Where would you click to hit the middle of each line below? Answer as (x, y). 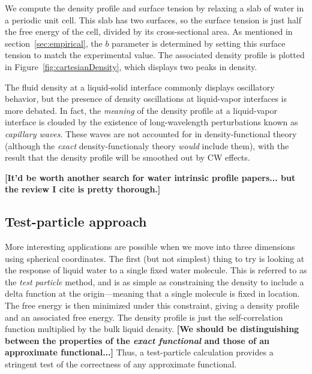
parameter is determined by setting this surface (199, 43)
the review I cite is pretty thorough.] (83, 189)
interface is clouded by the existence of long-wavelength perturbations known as (151, 122)
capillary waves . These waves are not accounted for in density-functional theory (151, 133)
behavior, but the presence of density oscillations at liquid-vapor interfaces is (146, 99)
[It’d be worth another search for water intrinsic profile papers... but (150, 177)
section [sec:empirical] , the (54, 43)
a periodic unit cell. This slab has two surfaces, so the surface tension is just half (153, 19)
